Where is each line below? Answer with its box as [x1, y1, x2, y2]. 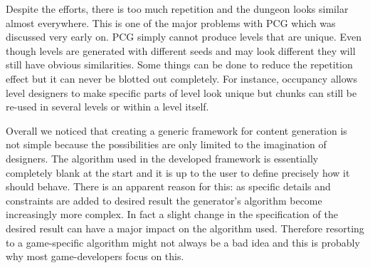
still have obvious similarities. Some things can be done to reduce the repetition [6, 57, 353, 72]
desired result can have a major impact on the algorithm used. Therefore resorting [6, 220, 364, 235]
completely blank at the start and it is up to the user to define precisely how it [6, 165, 350, 180]
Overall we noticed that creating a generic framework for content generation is [6, 123, 347, 138]
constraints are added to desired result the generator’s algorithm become [6, 192, 322, 207]
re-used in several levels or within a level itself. [6, 99, 209, 114]
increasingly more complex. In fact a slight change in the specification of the [6, 207, 338, 222]
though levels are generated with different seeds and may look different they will [6, 43, 356, 58]
